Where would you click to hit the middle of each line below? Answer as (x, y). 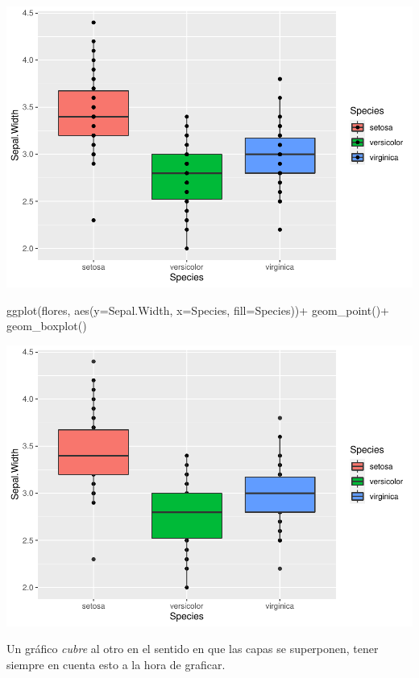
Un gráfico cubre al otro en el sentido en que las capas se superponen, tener (193, 649)
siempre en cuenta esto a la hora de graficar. (116, 664)
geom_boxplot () (47, 326)
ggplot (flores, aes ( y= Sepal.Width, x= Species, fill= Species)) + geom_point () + (198, 310)
